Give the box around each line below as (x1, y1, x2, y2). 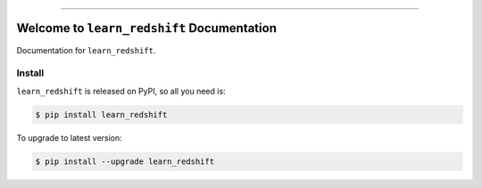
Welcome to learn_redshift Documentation (16, 20, 277, 36)
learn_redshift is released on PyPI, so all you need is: (16, 86, 227, 96)
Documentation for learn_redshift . (16, 45, 156, 55)
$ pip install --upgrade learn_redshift (35, 156, 214, 167)
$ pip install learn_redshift (35, 110, 168, 119)
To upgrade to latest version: (16, 132, 122, 143)
